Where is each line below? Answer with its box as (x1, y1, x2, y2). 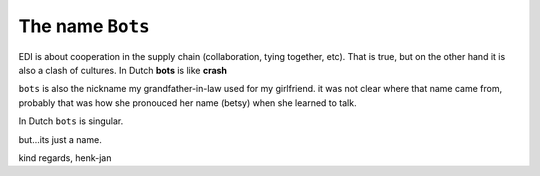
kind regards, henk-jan (18, 151, 112, 164)
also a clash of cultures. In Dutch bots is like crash (18, 64, 228, 76)
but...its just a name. (18, 133, 102, 145)
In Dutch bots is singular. (18, 115, 124, 127)
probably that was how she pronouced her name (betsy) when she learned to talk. (18, 96, 357, 109)
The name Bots (18, 15, 150, 37)
